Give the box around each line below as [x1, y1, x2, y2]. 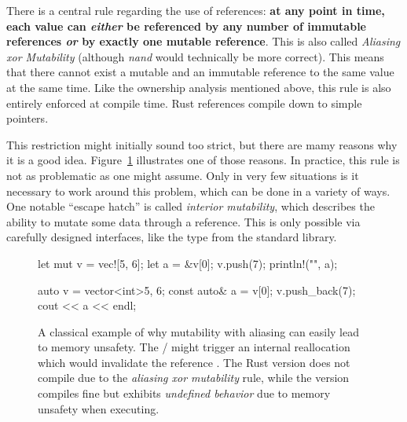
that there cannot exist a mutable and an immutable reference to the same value [6, 64, 394, 80]
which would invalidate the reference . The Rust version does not [38, 354, 350, 370]
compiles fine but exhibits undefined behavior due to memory [38, 385, 331, 402]
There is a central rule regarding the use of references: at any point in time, [6, 2, 385, 18]
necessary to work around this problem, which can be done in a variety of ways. [6, 182, 390, 199]
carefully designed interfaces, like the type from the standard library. [6, 229, 337, 245]
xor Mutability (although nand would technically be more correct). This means [6, 48, 384, 64]
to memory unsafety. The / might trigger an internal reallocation [38, 339, 350, 355]
